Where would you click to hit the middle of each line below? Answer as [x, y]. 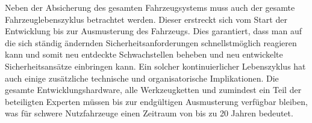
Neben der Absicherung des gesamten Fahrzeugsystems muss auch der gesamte [150, 7]
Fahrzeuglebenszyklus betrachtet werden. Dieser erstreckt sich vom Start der [146, 19]
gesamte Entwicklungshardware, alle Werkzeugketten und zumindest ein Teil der [153, 90]
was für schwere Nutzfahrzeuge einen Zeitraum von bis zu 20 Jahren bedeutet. [149, 113]
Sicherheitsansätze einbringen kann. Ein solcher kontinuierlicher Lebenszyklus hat [155, 66]
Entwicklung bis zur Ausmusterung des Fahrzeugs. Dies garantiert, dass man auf [153, 31]
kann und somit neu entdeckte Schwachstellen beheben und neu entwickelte [144, 54]
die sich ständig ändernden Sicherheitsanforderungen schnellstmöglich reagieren [151, 42]
